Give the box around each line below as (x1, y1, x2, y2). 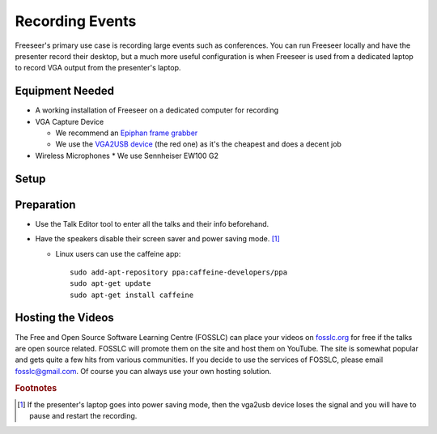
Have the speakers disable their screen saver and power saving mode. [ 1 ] (35, 234, 281, 244)
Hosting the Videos (15, 311, 115, 325)
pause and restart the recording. (29, 411, 138, 421)
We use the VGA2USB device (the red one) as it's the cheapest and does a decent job (55, 139, 342, 149)
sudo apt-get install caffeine (70, 290, 194, 300)
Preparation (15, 198, 76, 211)
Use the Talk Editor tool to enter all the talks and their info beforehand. (35, 219, 269, 228)
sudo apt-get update (70, 279, 151, 288)
